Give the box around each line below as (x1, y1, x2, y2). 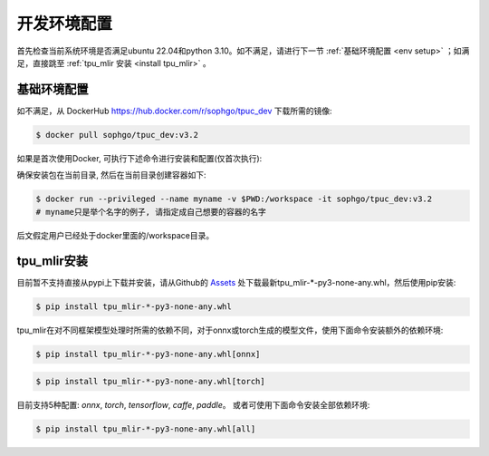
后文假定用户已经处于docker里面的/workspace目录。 (16, 229, 215, 240)
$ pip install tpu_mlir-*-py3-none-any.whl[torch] (35, 376, 266, 386)
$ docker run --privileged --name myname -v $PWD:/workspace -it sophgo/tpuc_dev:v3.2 (35, 194, 433, 204)
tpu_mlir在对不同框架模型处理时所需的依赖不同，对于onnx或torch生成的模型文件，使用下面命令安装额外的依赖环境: (16, 325, 444, 335)
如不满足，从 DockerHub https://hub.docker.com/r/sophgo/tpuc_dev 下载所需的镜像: (16, 105, 332, 116)
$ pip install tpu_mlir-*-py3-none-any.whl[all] (35, 423, 256, 434)
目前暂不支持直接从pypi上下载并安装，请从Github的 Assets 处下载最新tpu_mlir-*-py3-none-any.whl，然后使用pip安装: (16, 277, 456, 288)
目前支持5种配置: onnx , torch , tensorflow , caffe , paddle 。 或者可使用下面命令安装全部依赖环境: (16, 399, 370, 410)
